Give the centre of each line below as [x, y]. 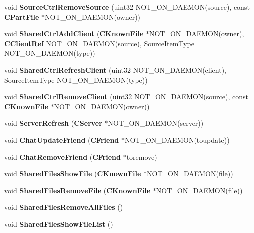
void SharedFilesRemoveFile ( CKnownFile [77, 190]
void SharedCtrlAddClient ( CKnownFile [74, 33]
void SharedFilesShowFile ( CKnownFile [73, 174]
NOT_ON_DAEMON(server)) [156, 123]
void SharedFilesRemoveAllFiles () [64, 207]
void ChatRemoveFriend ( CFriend [62, 157]
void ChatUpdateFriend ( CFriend [62, 140]
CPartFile [22, 16]
